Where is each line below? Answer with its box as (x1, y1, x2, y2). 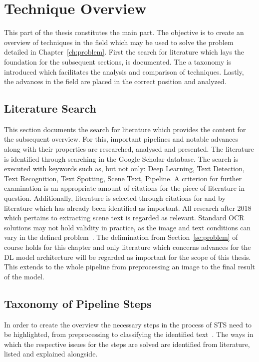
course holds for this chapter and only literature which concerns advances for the (4, 242, 251, 252)
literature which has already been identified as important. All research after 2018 (4, 202, 252, 213)
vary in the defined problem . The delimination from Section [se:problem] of (4, 232, 238, 242)
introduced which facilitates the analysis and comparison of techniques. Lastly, (4, 66, 244, 77)
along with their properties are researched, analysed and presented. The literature (4, 144, 254, 154)
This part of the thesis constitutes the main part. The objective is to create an (4, 27, 244, 38)
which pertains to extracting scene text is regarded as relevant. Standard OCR (4, 212, 245, 223)
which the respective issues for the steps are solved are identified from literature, (4, 338, 250, 349)
